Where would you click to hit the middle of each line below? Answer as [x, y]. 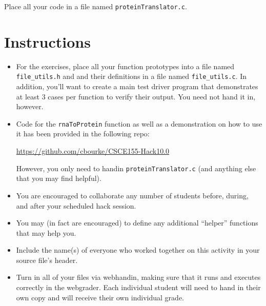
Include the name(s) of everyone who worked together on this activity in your [138, 250]
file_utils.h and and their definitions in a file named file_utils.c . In [131, 76]
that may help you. [46, 232]
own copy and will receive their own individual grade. [100, 297]
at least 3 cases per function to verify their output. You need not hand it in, [136, 96]
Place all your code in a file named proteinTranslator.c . [96, 6]
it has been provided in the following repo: [83, 134]
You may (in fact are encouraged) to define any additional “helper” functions [137, 223]
